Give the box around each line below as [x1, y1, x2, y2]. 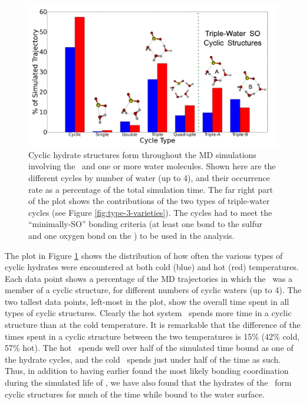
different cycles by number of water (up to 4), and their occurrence [28, 171, 270, 183]
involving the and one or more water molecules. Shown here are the [28, 160, 276, 172]
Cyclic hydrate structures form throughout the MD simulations [28, 148, 256, 160]
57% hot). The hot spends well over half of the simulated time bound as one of [5, 341, 294, 354]
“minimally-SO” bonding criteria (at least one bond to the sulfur [28, 218, 262, 230]
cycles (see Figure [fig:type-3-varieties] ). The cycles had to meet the [28, 206, 272, 218]
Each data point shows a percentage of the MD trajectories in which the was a [5, 272, 293, 284]
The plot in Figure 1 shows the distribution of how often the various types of [5, 249, 283, 261]
